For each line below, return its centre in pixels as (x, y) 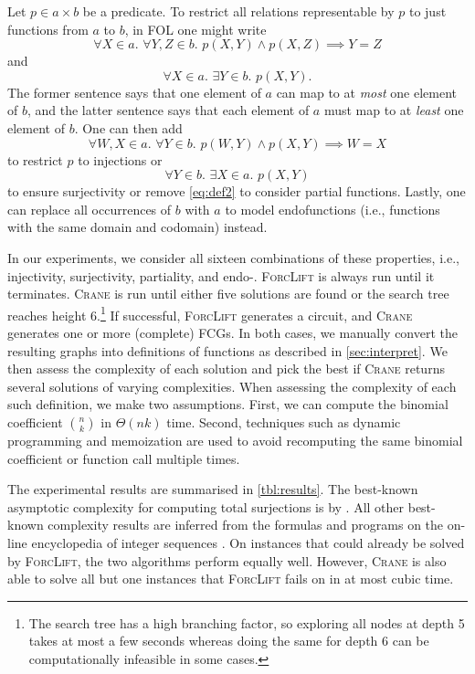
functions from (48, 29)
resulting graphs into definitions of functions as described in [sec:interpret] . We (227, 350)
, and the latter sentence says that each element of (168, 110)
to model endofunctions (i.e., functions (332, 209)
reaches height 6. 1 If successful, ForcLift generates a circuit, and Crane (210, 313)
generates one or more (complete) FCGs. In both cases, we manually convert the (233, 332)
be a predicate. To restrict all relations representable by (238, 11)
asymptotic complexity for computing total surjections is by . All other (206, 506)
